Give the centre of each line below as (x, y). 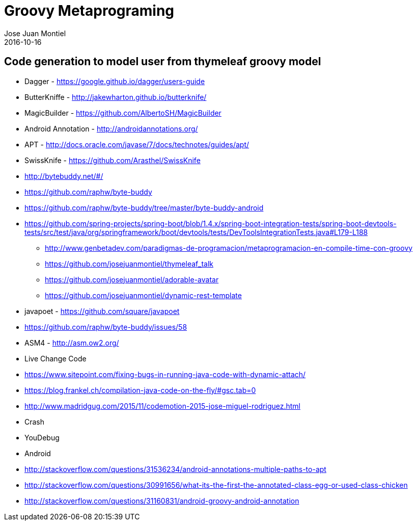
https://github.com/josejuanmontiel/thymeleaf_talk (129, 264)
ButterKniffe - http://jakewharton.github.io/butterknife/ (116, 97)
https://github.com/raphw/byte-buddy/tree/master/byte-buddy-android (144, 207)
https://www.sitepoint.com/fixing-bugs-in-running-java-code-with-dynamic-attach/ (165, 374)
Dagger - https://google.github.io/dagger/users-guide (115, 81)
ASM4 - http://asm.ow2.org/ (72, 343)
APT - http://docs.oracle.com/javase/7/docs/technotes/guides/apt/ (137, 144)
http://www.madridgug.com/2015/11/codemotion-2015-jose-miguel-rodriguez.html (162, 406)
